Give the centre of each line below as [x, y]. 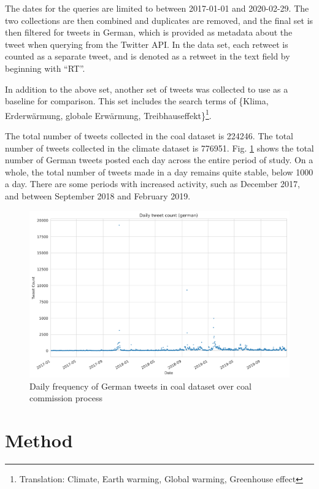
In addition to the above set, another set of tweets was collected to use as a [147, 89]
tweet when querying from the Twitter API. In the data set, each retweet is [147, 44]
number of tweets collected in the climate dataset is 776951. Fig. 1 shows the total [159, 148]
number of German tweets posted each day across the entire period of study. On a [159, 160]
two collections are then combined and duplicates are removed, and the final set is [159, 20]
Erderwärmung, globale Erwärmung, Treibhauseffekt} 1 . [108, 114]
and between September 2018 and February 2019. [98, 195]
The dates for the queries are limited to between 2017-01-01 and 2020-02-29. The [157, 8]
